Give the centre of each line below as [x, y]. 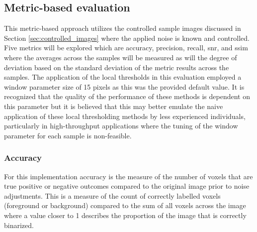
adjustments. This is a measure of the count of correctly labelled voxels [112, 195]
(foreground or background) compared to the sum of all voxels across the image [125, 205]
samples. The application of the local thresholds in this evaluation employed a [123, 77]
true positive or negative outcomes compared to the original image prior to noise [127, 186]
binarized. [19, 225]
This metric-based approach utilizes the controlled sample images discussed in [123, 28]
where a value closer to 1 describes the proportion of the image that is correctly [125, 215]
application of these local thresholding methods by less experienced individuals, [125, 116]
